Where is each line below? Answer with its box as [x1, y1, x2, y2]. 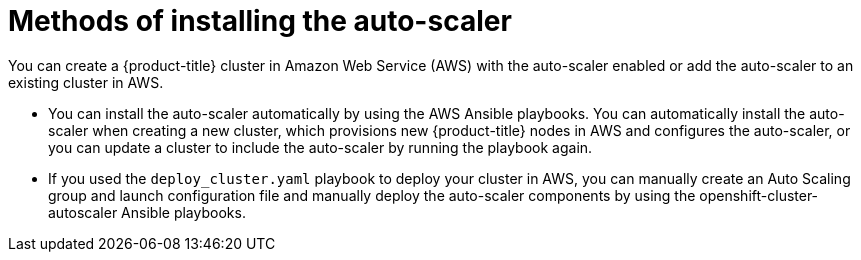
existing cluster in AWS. [8, 73, 164, 91]
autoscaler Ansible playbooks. [48, 203, 246, 221]
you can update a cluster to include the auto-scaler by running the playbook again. [48, 138, 593, 156]
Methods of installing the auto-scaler [8, 4, 512, 38]
